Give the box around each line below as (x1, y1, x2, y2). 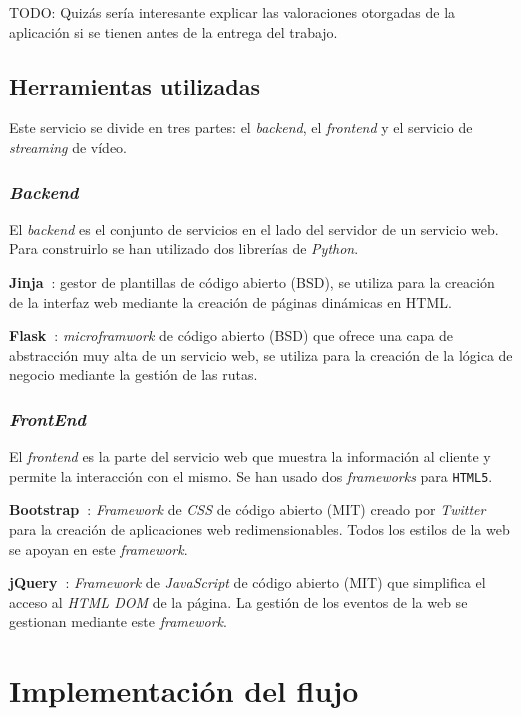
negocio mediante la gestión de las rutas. (9, 364, 258, 385)
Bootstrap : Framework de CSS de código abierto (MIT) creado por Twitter (9, 499, 486, 520)
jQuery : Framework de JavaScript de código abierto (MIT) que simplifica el (9, 572, 486, 593)
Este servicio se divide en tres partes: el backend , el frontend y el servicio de (9, 117, 473, 138)
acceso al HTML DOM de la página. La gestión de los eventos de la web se (9, 591, 468, 612)
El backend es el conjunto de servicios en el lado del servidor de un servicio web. (9, 218, 499, 239)
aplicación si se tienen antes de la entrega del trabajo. (9, 21, 338, 42)
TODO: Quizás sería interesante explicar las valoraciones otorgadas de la (9, 2, 456, 22)
